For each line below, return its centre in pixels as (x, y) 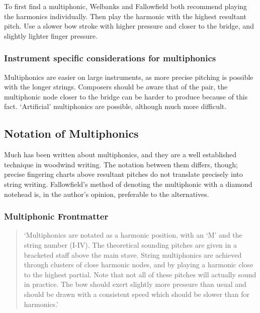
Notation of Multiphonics (71, 133)
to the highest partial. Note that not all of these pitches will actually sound (140, 274)
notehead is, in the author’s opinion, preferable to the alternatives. (107, 194)
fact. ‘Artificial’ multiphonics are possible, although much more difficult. (115, 106)
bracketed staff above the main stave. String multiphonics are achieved (133, 254)
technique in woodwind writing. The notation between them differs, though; (121, 164)
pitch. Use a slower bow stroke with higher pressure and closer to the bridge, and (129, 26)
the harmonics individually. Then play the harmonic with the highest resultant (125, 16)
